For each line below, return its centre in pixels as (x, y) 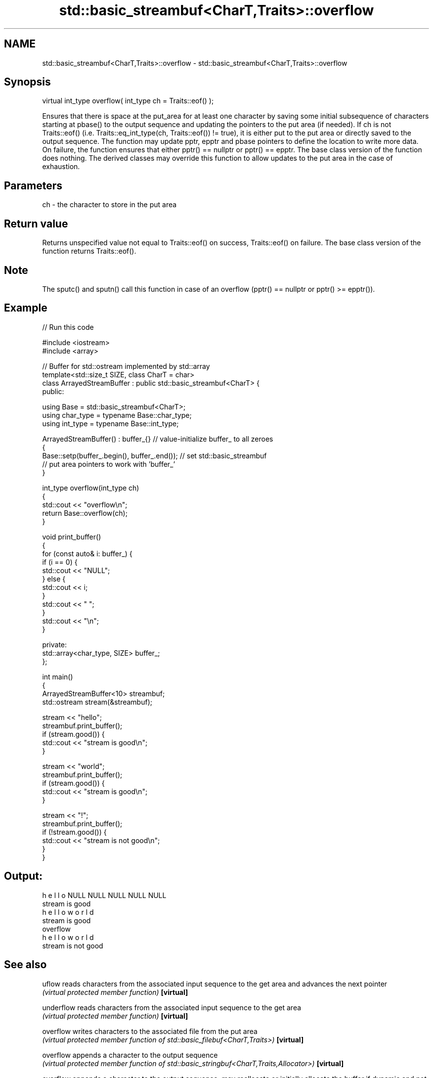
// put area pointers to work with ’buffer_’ (109, 464)
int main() (58, 676)
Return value (36, 224)
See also (25, 965)
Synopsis (27, 82)
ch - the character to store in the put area (109, 205)
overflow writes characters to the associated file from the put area (150, 1031)
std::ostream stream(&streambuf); (97, 702)
